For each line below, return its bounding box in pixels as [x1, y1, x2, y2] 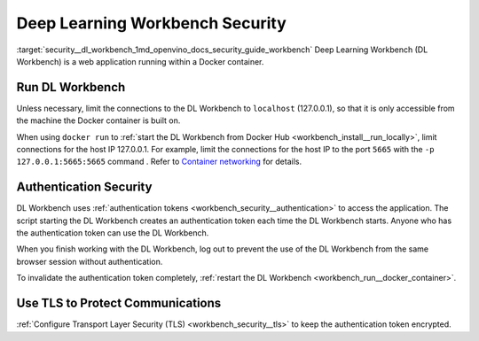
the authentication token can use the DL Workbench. [16, 228, 209, 238]
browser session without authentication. [16, 256, 163, 267]
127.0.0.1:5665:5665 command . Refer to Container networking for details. [16, 156, 302, 167]
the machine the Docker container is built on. [16, 115, 181, 126]
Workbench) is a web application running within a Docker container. [16, 56, 264, 66]
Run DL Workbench [16, 80, 126, 95]
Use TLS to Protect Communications [16, 296, 222, 311]
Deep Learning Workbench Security [16, 13, 287, 33]
